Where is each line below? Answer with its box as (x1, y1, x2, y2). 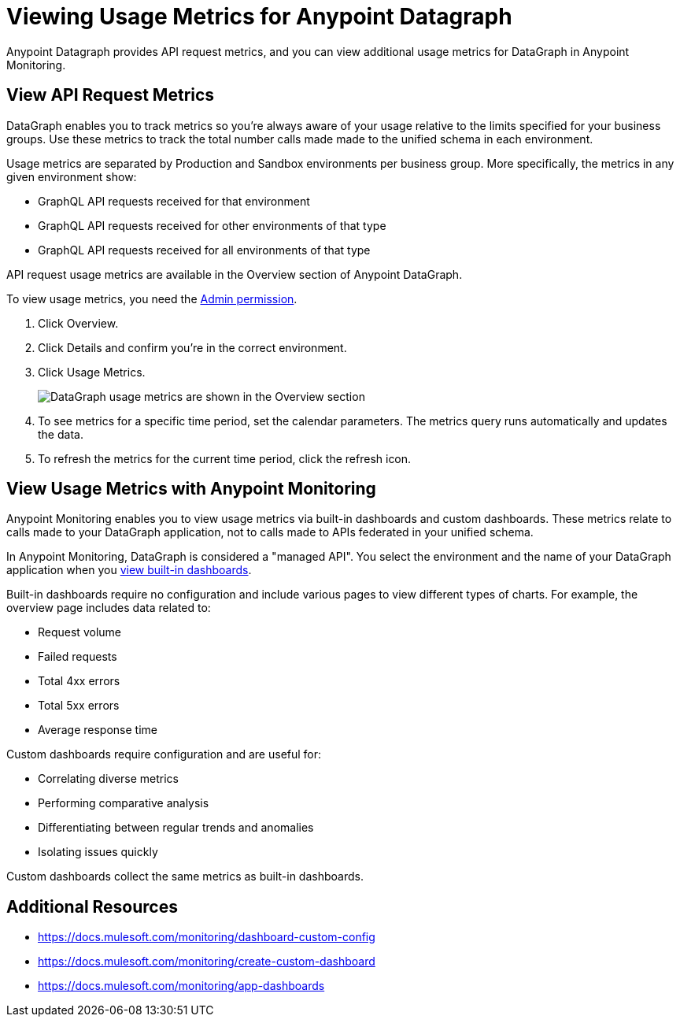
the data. (38, 427, 83, 441)
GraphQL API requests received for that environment (38, 194, 310, 208)
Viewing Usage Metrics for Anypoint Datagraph (6, 3, 512, 30)
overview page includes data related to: (6, 601, 211, 615)
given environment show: (6, 169, 137, 183)
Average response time (38, 723, 157, 737)
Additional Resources (6, 896, 178, 917)
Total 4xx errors (38, 674, 120, 688)
